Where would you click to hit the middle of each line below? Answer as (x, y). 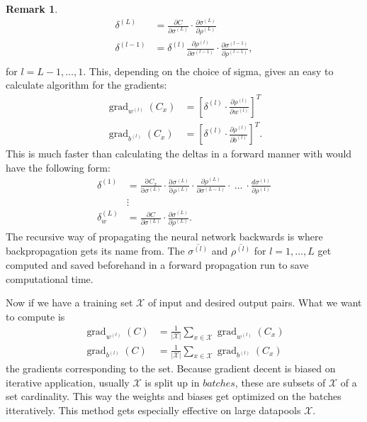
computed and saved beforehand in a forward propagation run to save (157, 264)
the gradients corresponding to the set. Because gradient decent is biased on (171, 368)
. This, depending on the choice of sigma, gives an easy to (208, 71)
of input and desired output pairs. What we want (255, 302)
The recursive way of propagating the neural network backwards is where (164, 236)
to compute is (35, 316)
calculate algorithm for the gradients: (86, 85)
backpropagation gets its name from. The (95, 251)
